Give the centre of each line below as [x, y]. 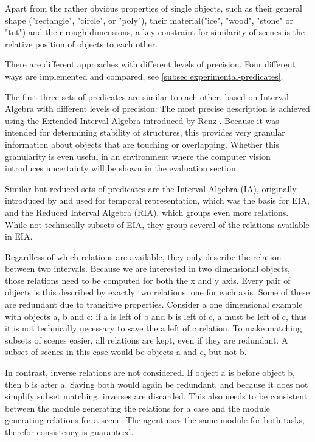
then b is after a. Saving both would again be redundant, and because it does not [157, 384]
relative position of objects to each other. [81, 43]
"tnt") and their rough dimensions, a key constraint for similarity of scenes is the [155, 32]
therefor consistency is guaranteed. [69, 432]
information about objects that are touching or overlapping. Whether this [142, 144]
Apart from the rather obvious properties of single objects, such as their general [154, 8]
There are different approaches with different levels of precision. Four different [150, 64]
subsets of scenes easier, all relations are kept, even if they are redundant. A [147, 340]
